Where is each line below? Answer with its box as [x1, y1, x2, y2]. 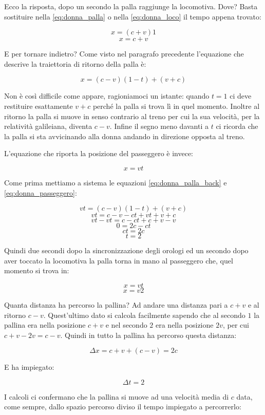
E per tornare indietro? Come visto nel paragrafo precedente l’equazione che [4, 48, 244, 59]
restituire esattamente [4, 100, 73, 111]
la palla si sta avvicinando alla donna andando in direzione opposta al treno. [4, 130, 245, 141]
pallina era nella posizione [4, 319, 86, 330]
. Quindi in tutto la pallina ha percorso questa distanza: [60, 329, 237, 340]
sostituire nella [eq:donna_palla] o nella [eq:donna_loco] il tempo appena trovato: [4, 11, 261, 22]
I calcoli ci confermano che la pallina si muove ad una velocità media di [4, 391, 229, 402]
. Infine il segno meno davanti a [109, 121, 209, 131]
